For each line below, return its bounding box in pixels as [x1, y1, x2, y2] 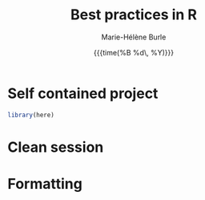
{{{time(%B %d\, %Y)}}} [94, 47, 174, 57]
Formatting [7, 174, 83, 193]
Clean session [7, 138, 104, 156]
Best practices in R [70, 6, 198, 24]
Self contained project [7, 84, 159, 102]
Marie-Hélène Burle [101, 32, 167, 42]
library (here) [7, 111, 55, 119]
